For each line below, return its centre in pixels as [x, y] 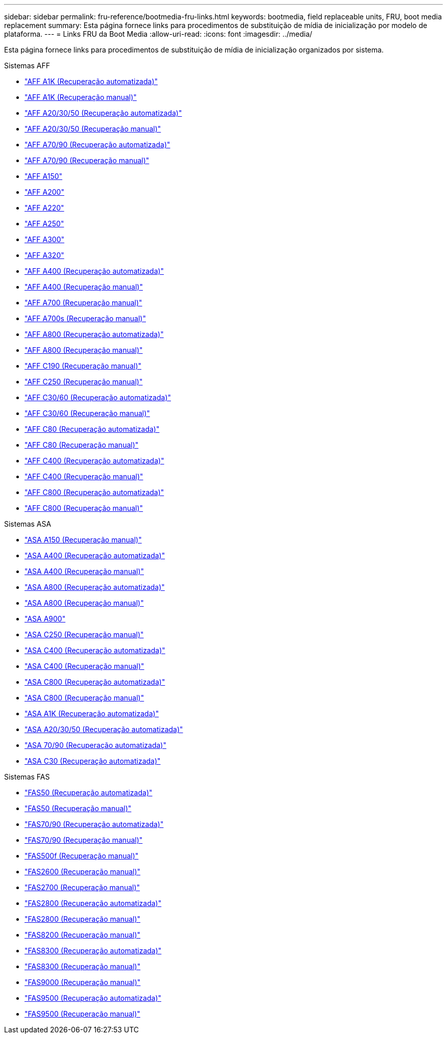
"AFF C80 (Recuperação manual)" [82, 445]
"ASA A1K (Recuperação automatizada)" [92, 713]
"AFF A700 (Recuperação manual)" [83, 303]
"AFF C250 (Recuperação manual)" [84, 382]
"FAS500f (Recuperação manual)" [82, 856]
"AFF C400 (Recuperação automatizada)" [94, 461]
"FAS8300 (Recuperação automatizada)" [93, 951]
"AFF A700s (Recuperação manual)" [85, 318]
